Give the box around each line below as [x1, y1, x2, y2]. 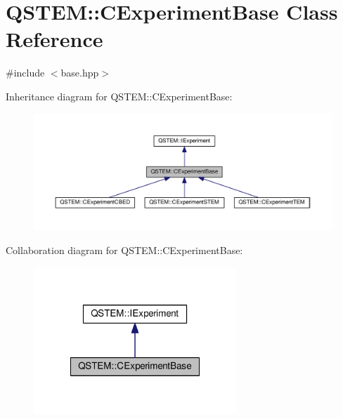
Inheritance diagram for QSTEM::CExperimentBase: [6, 88, 233, 103]
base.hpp [60, 65, 99, 80]
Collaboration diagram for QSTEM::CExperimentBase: [6, 242, 243, 257]
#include [6, 65, 45, 80]
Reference [6, 25, 103, 53]
